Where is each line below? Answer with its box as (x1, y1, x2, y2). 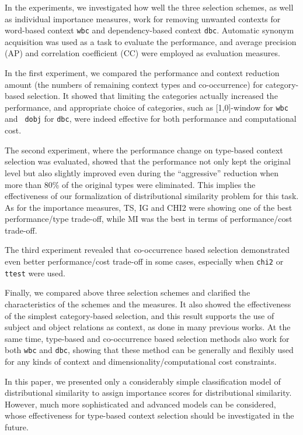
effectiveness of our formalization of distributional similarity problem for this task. (5, 190, 299, 202)
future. (5, 420, 29, 433)
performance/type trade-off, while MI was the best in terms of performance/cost (5, 213, 292, 225)
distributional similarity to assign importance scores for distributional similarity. (5, 386, 292, 399)
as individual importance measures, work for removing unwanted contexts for (5, 12, 281, 25)
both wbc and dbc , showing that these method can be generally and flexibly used (5, 344, 294, 356)
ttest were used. (5, 266, 65, 279)
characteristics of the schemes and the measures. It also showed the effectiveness (5, 297, 291, 310)
